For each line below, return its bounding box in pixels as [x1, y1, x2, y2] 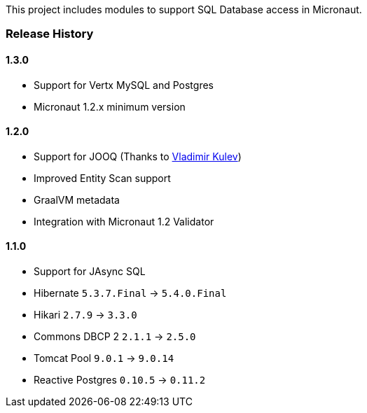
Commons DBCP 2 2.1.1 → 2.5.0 [34, 330, 196, 343]
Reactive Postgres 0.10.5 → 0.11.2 [34, 374, 206, 386]
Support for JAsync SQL [34, 265, 146, 278]
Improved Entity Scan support [34, 171, 171, 184]
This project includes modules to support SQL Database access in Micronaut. [6, 3, 362, 15]
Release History [6, 27, 94, 41]
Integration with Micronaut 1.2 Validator [34, 215, 214, 227]
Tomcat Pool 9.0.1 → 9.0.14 [34, 352, 174, 365]
